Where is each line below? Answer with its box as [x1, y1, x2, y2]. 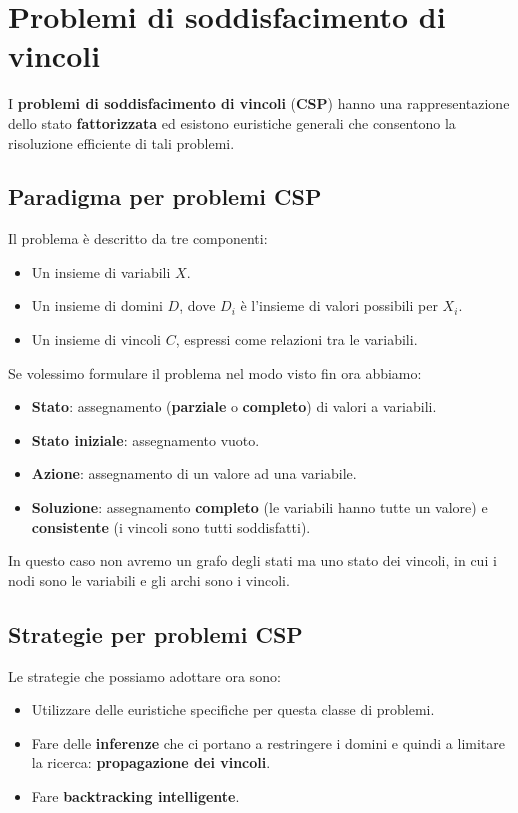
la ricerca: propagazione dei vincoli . [31, 752, 271, 773]
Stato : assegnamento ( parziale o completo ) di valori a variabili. [31, 396, 437, 417]
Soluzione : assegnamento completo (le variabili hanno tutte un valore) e [31, 497, 488, 518]
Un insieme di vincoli [31, 329, 161, 350]
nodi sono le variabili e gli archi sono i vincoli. [8, 569, 290, 590]
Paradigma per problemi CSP [8, 181, 322, 212]
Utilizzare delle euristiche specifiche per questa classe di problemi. [31, 699, 435, 720]
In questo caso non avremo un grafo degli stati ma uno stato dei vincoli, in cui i [8, 550, 497, 571]
